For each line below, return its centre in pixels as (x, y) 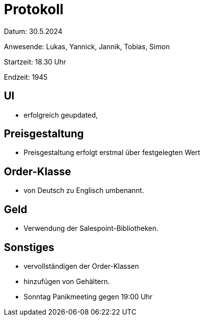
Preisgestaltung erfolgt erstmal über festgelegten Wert (112, 153)
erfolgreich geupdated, (61, 115)
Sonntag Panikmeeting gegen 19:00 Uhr (88, 296)
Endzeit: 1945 (26, 77)
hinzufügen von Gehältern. (67, 281)
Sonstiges (29, 247)
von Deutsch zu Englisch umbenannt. (84, 191)
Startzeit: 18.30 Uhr (35, 62)
